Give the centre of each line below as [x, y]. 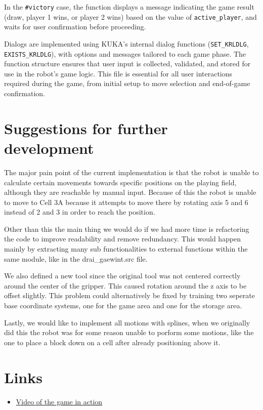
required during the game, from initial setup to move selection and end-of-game [127, 83]
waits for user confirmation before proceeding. [75, 27]
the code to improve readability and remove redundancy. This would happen [123, 239]
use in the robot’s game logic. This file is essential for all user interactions [118, 73]
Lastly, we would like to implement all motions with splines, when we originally [127, 322]
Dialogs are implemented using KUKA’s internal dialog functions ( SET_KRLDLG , [126, 43]
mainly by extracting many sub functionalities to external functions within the [126, 249]
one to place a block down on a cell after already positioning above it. [112, 342]
